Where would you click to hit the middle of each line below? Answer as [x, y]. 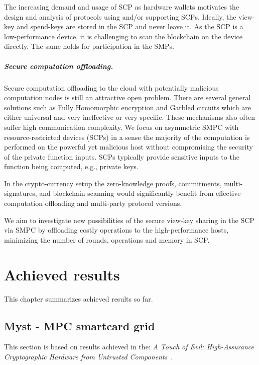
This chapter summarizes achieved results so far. [79, 298]
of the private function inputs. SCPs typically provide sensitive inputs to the [122, 156]
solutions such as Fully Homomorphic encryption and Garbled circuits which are [128, 107]
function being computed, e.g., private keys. [71, 166]
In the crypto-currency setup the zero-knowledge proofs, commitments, [113, 183]
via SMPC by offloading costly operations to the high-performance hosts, [116, 230]
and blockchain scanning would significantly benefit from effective [140, 193]
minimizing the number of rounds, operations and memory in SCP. [107, 239]
